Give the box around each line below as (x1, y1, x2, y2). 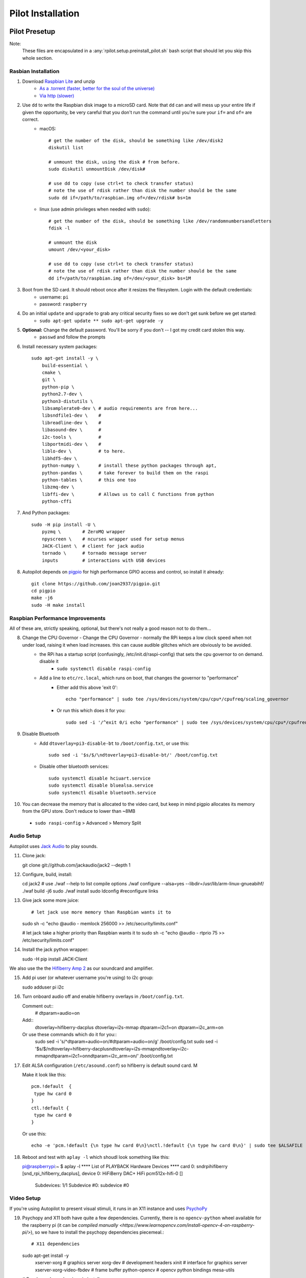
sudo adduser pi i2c (22, 984, 64, 990)
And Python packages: (22, 510, 70, 516)
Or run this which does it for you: (57, 708, 126, 714)
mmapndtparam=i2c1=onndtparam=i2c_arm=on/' (35, 1053, 139, 1059)
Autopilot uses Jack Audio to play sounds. (9, 843, 98, 849)
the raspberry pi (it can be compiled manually (22, 1222, 118, 1228)
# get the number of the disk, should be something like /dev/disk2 (48, 138, 223, 143)
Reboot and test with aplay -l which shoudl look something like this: (22, 1154, 170, 1160)
